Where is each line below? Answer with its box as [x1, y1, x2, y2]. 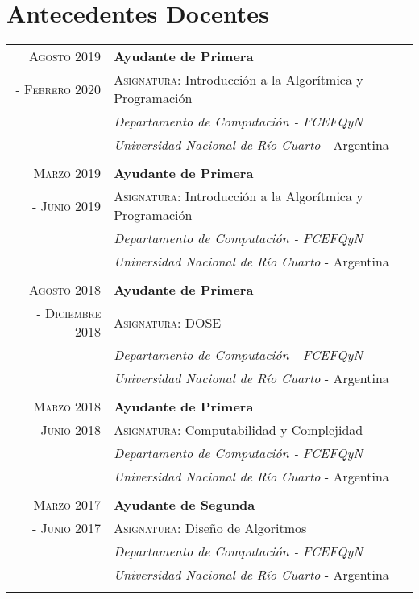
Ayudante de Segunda [114, 495, 255, 514]
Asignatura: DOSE [114, 312, 222, 332]
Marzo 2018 [33, 397, 102, 416]
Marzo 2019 [33, 163, 102, 183]
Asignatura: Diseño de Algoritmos [114, 518, 307, 538]
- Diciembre [36, 304, 102, 323]
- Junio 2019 [31, 196, 102, 215]
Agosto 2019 [28, 47, 102, 66]
